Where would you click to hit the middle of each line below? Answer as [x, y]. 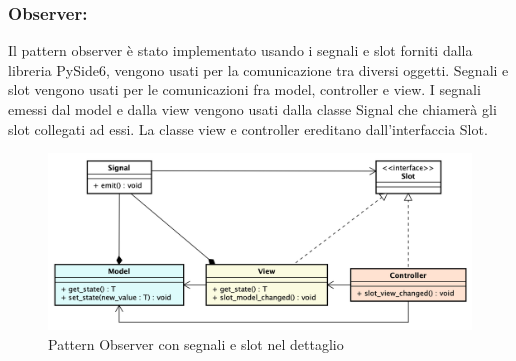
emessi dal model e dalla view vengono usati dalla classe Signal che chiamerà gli [252, 109]
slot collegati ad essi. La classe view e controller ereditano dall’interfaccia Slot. [248, 128]
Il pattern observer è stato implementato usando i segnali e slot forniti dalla [240, 50]
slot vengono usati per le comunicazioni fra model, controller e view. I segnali [244, 89]
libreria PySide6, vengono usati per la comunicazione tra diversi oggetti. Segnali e [258, 69]
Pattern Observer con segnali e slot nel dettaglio [196, 344]
